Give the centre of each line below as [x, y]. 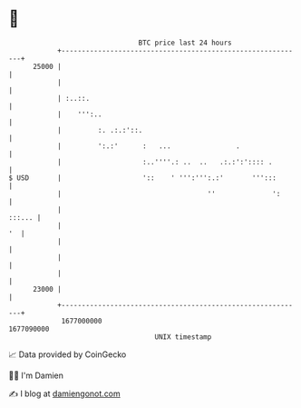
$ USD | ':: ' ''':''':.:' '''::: [143, 178]
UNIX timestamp [183, 337]
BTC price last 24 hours [185, 43]
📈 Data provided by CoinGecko [68, 354]
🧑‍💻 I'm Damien [36, 375]
